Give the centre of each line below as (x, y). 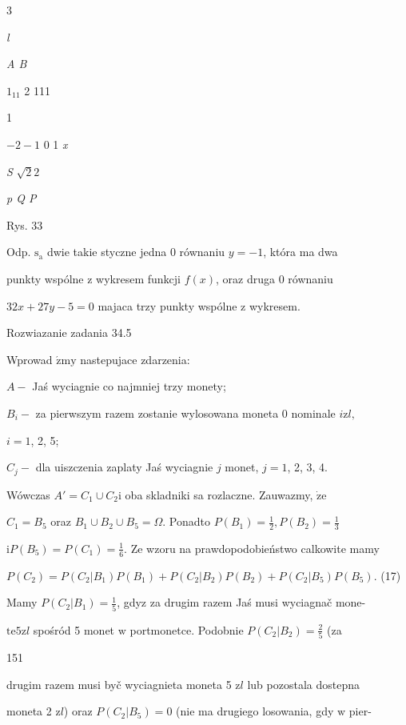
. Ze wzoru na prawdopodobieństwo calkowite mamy (252, 548)
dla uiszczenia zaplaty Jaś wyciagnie (124, 467)
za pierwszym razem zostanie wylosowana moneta (157, 413)
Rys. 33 (25, 224)
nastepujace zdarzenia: (135, 359)
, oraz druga (246, 278)
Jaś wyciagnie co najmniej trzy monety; (129, 386)
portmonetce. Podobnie (187, 629)
